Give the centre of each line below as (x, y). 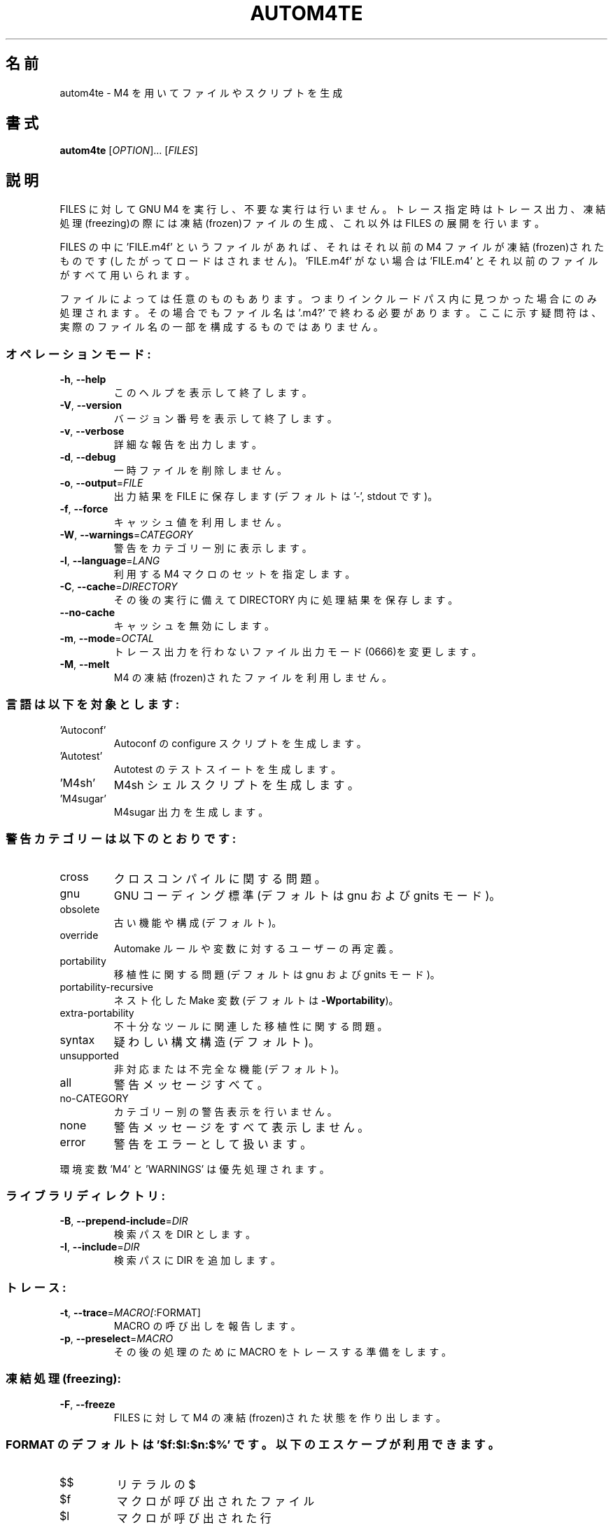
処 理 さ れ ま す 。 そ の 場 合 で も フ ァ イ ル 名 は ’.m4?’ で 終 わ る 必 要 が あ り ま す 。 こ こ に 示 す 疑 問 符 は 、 (331, 313)
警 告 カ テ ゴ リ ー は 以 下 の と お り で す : (121, 839)
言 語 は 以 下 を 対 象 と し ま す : (93, 705)
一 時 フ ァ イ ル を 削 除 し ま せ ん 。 (200, 471)
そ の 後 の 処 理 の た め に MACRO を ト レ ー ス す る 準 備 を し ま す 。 (283, 1352)
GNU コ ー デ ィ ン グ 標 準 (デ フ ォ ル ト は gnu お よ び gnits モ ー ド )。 (307, 895)
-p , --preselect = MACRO (117, 1339)
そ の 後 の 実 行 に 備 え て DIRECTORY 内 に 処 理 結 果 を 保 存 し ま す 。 (286, 600)
